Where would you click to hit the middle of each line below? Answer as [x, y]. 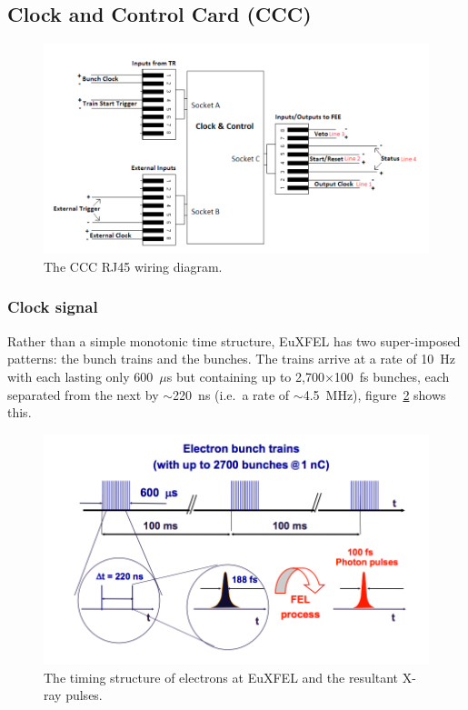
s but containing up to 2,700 [245, 376]
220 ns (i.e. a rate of [231, 394]
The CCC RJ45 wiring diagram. [133, 266]
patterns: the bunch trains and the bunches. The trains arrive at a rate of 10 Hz [231, 359]
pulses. [84, 695]
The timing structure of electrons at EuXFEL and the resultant [221, 677]
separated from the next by [83, 394]
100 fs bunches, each [392, 376]
